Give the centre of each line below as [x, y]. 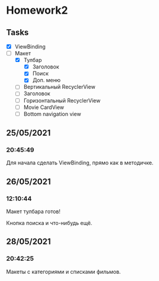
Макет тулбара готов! [33, 211]
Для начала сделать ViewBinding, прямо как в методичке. [80, 163]
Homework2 [37, 10]
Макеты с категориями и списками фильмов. [63, 271]
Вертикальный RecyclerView [60, 87]
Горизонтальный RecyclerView [62, 100]
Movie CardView [44, 107]
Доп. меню [47, 80]
